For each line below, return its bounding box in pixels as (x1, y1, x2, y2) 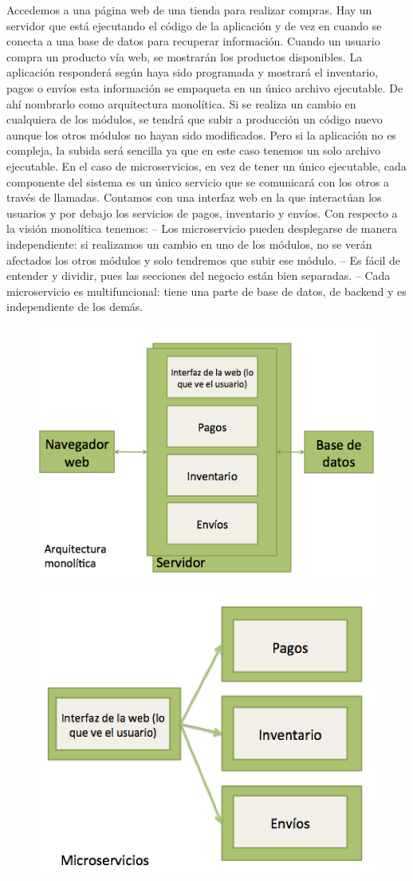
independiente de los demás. (6, 298, 144, 315)
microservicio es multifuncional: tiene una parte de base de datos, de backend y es (6, 282, 407, 299)
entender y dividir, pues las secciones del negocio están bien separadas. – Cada (6, 267, 391, 284)
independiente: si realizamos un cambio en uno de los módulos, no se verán (6, 235, 372, 252)
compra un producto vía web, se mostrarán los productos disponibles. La (6, 48, 363, 65)
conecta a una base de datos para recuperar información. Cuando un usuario (6, 33, 380, 49)
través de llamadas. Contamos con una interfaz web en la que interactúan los (6, 189, 382, 206)
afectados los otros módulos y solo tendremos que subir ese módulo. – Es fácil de (6, 251, 401, 268)
